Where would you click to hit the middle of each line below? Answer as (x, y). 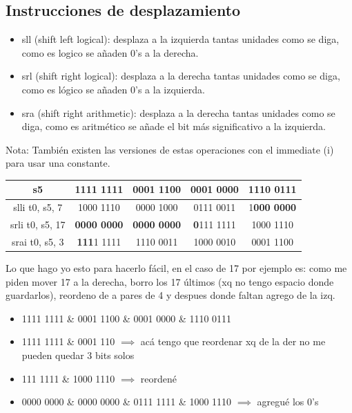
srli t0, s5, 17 (38, 224)
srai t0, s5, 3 (38, 241)
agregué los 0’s (288, 402)
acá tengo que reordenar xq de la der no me (233, 341)
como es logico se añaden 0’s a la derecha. (110, 52)
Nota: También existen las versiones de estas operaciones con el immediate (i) (170, 149)
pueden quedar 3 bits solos (78, 355)
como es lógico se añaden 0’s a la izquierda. (113, 89)
